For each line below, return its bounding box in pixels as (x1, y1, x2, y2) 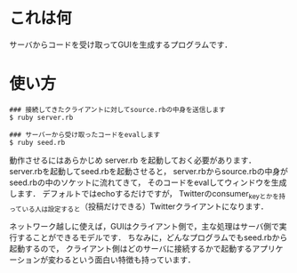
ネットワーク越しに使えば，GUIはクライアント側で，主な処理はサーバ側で (9, 221, 280, 232)
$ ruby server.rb (9, 113, 74, 122)
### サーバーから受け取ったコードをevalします (9, 130, 161, 139)
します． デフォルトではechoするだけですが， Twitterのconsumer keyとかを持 (9, 188, 286, 201)
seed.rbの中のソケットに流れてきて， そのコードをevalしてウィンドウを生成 (9, 177, 287, 188)
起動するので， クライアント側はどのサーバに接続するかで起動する (9, 244, 253, 254)
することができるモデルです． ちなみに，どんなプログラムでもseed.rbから (16, 232, 288, 243)
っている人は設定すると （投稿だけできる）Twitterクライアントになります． (9, 201, 269, 213)
